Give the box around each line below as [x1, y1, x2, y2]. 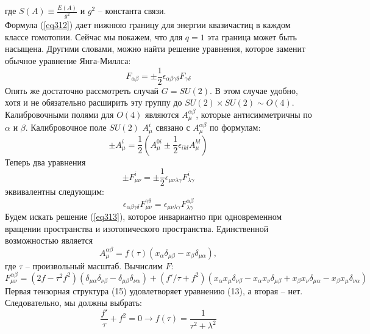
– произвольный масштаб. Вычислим [25, 259, 163, 272]
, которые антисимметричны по [196, 107, 312, 120]
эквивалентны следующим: [5, 185, 104, 198]
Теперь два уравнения [5, 155, 86, 168]
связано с [155, 121, 190, 134]
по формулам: [210, 121, 261, 134]
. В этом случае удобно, [210, 84, 298, 96]
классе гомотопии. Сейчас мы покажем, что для [5, 30, 183, 43]
